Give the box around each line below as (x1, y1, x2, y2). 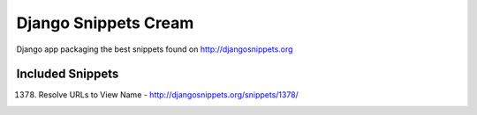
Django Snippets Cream (16, 13, 194, 32)
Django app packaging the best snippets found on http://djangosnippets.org (16, 44, 293, 54)
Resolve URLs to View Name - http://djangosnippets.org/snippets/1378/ (38, 90, 299, 100)
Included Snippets (16, 67, 119, 82)
